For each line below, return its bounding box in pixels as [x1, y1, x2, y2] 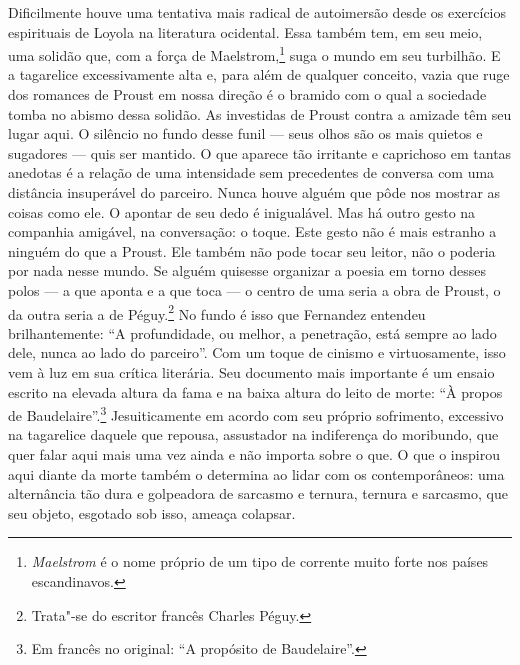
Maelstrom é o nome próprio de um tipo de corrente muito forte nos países [31, 551, 489, 572]
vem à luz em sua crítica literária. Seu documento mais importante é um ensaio [8, 362, 495, 382]
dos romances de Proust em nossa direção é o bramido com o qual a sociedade [8, 84, 487, 105]
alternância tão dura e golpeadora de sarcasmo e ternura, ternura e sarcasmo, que [8, 483, 508, 504]
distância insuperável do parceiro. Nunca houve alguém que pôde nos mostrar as [8, 182, 501, 202]
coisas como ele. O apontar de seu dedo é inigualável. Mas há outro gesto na [8, 201, 476, 222]
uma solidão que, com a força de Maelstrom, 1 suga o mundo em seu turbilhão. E [8, 42, 501, 65]
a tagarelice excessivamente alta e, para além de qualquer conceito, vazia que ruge [8, 64, 510, 85]
